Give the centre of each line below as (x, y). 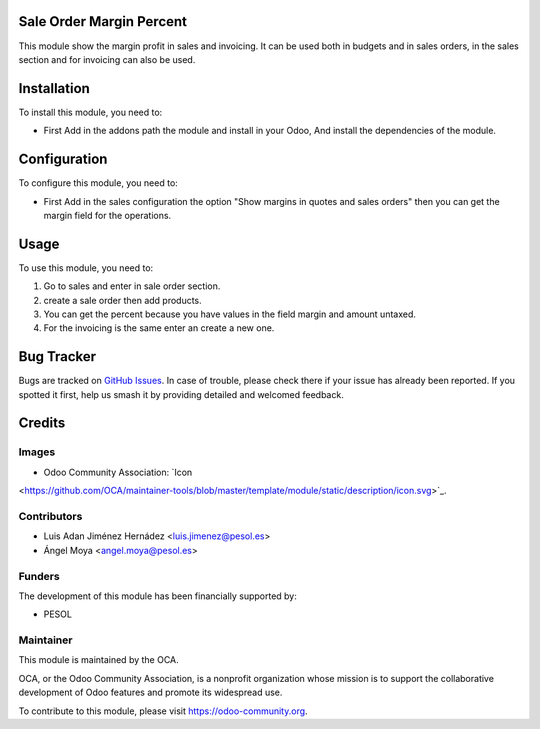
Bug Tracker (57, 356)
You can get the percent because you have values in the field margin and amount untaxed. (230, 314)
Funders (39, 576)
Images (37, 452)
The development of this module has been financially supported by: (157, 596)
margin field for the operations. (107, 215)
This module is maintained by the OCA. (98, 660)
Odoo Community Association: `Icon (118, 472)
